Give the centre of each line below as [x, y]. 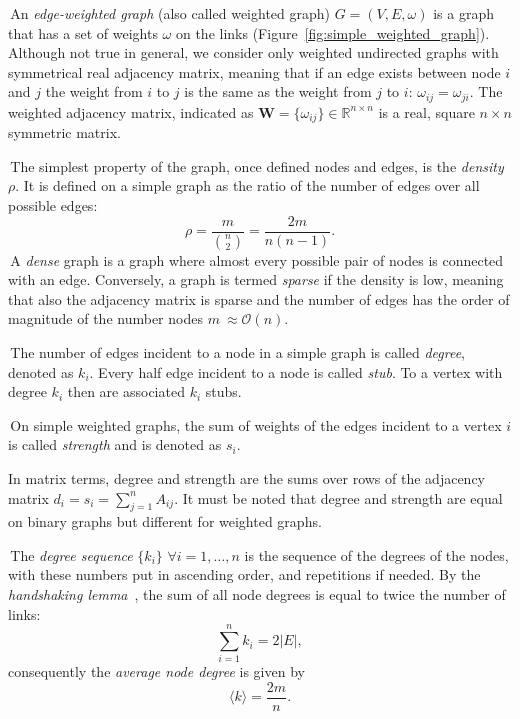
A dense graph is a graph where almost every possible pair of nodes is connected [257, 259]
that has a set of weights [83, 32]
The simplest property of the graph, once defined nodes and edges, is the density [257, 165]
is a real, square [426, 111]
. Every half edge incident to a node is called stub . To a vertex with [296, 371]
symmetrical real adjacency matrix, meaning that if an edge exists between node [254, 71]
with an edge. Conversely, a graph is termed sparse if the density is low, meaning [256, 279]
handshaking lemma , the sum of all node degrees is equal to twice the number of [257, 594]
